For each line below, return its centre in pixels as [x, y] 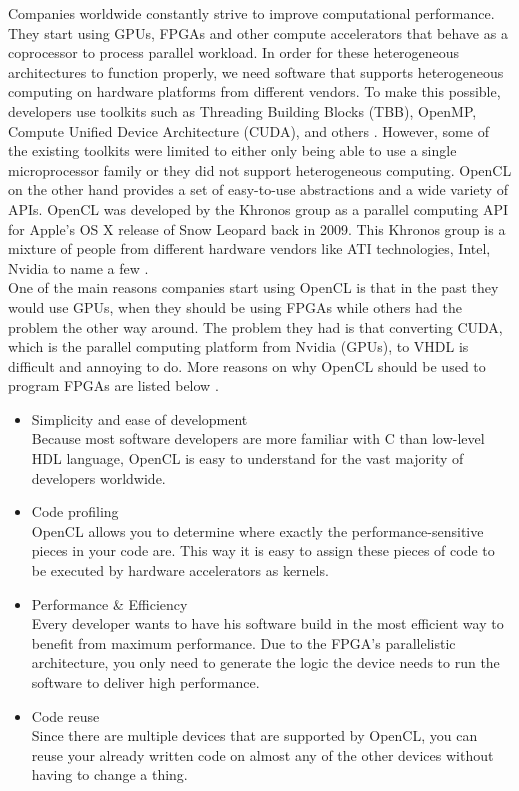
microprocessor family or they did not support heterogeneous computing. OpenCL [260, 169]
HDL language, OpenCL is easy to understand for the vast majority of [247, 458]
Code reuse [65, 715]
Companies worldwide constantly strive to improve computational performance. [251, 13]
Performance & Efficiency [109, 603]
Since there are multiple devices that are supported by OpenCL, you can [254, 735]
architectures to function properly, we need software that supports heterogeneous [256, 71]
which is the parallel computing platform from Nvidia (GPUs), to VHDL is [238, 346]
